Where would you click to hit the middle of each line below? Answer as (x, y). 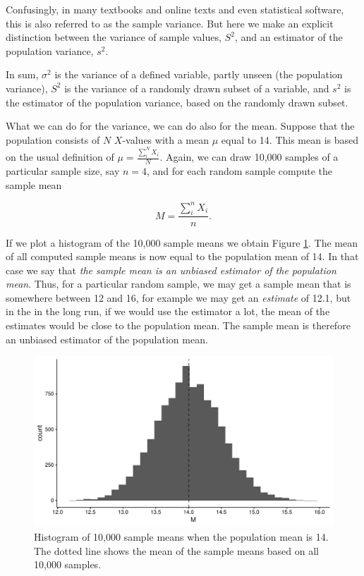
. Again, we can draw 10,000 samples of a (249, 157)
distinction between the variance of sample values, (114, 37)
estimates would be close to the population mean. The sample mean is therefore (178, 325)
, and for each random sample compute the (240, 171)
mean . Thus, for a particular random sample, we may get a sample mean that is (178, 284)
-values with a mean (165, 139)
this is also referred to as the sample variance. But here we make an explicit (170, 23)
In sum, (22, 74)
